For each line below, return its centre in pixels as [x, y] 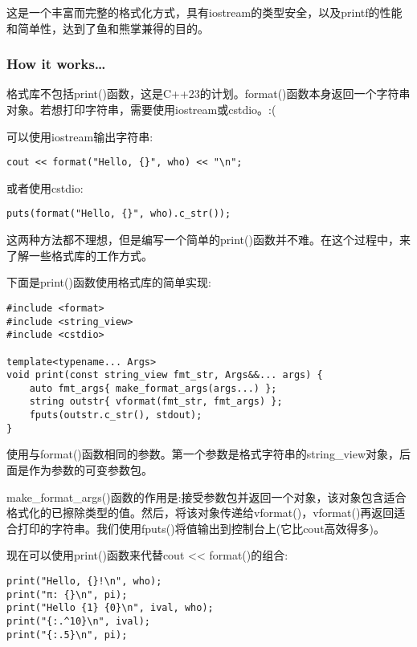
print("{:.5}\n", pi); [67, 635]
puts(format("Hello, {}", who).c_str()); [119, 214]
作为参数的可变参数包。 [90, 470]
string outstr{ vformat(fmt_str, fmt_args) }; [156, 402]
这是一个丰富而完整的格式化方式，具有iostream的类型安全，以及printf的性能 [204, 12]
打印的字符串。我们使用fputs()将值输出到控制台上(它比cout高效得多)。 [201, 528]
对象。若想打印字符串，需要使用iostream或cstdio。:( [141, 109]
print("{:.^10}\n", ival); [78, 621]
